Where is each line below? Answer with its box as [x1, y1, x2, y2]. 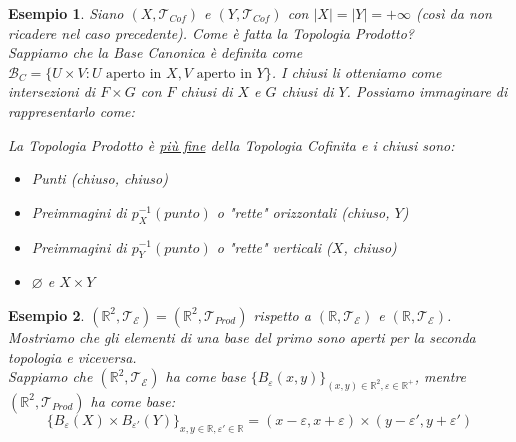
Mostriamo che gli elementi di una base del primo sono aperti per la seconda [8, 326, 476, 347]
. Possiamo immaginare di [346, 81, 508, 102]
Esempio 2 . [8, 304, 85, 325]
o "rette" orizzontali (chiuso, [216, 201, 390, 222]
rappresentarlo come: [8, 100, 135, 121]
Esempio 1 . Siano [8, 3, 124, 23]
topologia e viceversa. [8, 346, 137, 367]
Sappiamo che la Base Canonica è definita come [8, 42, 303, 63]
